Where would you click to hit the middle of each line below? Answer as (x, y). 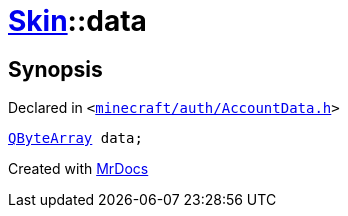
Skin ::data (77, 21)
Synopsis (55, 69)
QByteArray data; (75, 138)
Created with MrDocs (78, 169)
